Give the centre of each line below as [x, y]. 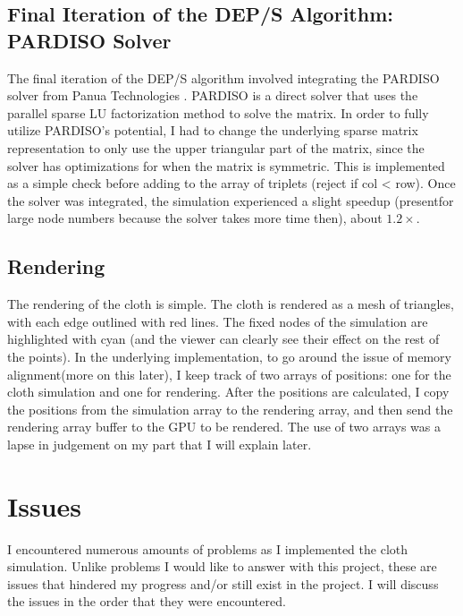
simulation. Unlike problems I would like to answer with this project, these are [222, 566]
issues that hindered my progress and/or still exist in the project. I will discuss [223, 583]
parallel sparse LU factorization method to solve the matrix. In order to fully [218, 112]
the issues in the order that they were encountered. [147, 601]
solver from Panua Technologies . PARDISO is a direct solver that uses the [213, 95]
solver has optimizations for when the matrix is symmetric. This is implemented [226, 165]
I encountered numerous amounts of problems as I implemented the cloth [207, 548]
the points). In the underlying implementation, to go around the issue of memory [229, 356]
